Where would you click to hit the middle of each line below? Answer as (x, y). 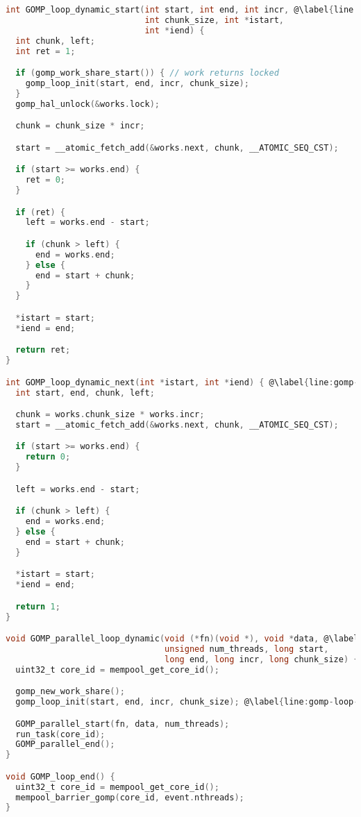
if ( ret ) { (40, 212)
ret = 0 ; (45, 180)
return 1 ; (38, 606)
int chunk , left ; (55, 41)
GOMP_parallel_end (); (65, 744)
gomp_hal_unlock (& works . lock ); (87, 104)
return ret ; (43, 350)
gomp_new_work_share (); (70, 692)
